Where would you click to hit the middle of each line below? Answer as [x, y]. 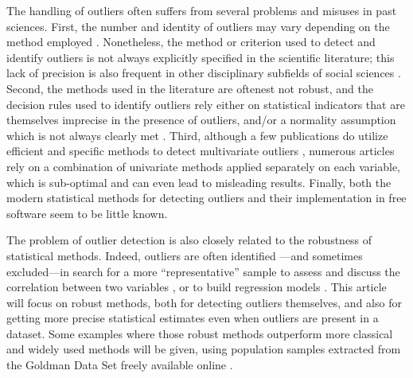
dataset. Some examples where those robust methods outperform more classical [200, 333]
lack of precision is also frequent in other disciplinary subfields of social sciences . [204, 73]
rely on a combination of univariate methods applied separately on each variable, [203, 166]
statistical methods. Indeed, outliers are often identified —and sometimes [185, 255]
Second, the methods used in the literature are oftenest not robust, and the [190, 88]
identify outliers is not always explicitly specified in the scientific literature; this [201, 57]
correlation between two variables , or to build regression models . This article [197, 287]
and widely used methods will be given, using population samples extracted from [204, 349]
